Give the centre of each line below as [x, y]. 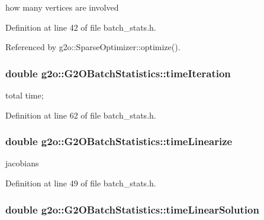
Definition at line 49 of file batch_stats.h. [81, 183]
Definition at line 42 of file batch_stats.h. [81, 27]
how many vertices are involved [62, 7]
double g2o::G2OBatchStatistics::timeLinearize [119, 141]
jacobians [22, 163]
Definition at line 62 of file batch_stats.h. [81, 115]
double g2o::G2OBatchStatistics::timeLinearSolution [132, 209]
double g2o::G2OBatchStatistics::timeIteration [118, 73]
